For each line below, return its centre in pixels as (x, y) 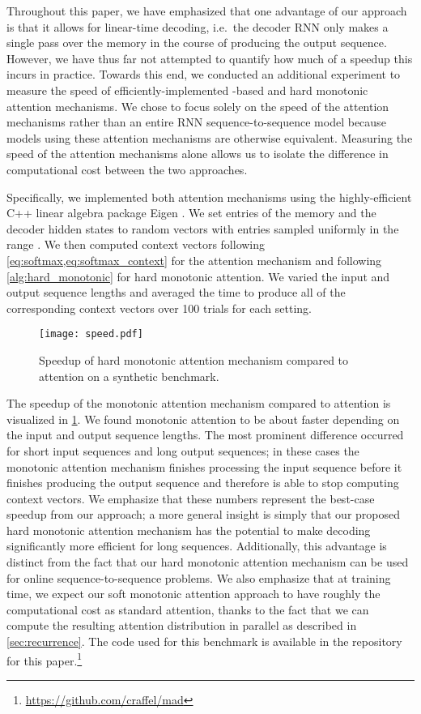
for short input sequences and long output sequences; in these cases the (183, 450)
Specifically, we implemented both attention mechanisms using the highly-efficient (209, 197)
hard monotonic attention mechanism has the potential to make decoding (189, 530)
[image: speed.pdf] (91, 334)
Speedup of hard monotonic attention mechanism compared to (194, 359)
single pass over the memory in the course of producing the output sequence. (197, 43)
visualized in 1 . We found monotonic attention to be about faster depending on (203, 419)
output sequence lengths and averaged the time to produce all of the (176, 292)
